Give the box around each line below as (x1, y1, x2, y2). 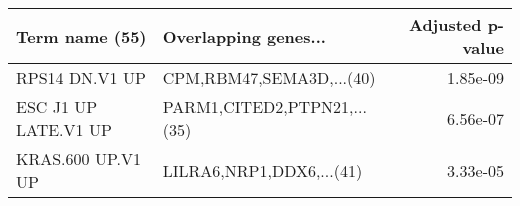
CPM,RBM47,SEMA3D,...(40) (162, 66, 376, 89)
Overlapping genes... (162, 24, 326, 48)
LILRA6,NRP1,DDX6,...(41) (162, 158, 363, 182)
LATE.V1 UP (16, 118, 112, 141)
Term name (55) (16, 24, 147, 48)
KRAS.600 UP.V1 (16, 147, 141, 170)
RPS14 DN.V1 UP (16, 66, 146, 89)
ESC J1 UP (16, 95, 98, 118)
